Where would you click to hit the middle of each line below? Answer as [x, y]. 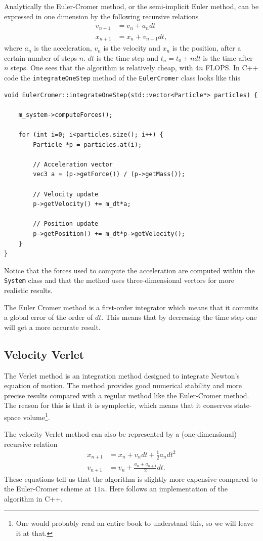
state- [243, 405]
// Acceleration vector [73, 164]
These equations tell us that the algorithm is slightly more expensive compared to [131, 478]
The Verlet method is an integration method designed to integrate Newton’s [122, 375]
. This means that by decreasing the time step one [179, 317]
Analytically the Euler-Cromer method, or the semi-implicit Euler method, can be [131, 6]
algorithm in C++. [33, 498]
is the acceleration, [63, 48]
